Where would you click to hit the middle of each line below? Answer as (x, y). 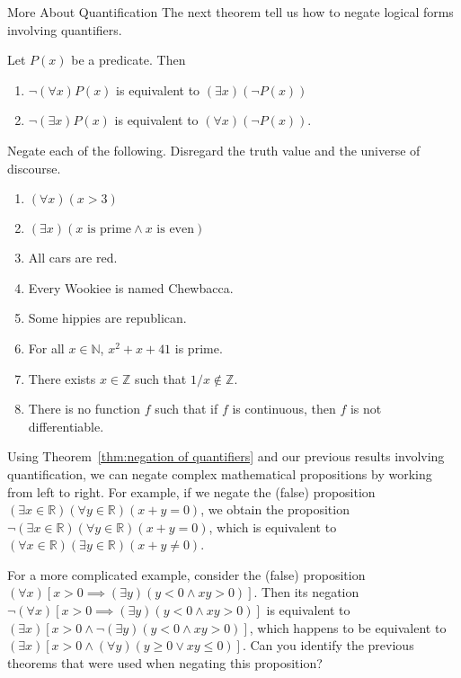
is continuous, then (284, 409)
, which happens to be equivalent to (348, 627)
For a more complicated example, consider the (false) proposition (186, 574)
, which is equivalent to (273, 526)
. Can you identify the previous (328, 645)
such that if (186, 409)
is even (175, 230)
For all (46, 348)
